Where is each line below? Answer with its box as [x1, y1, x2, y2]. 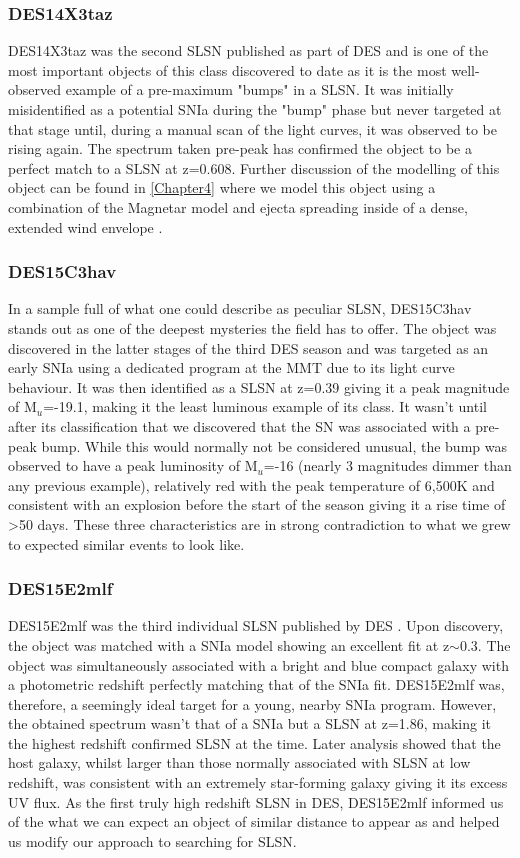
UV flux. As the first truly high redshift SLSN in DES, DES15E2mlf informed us [8, 791, 504, 812]
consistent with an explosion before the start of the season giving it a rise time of [8, 494, 506, 515]
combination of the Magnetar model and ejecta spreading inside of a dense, [8, 196, 468, 217]
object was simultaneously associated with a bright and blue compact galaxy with [8, 654, 509, 675]
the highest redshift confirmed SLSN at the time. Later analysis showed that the [8, 732, 501, 753]
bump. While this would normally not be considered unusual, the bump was [41, 435, 507, 456]
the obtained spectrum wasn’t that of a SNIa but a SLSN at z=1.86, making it [8, 713, 492, 734]
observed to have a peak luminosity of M [8, 455, 258, 476]
